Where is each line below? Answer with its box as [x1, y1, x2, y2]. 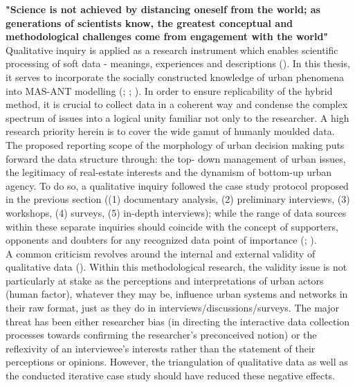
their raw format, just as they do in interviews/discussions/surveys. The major [6, 300, 339, 315]
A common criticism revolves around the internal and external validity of [6, 246, 316, 260]
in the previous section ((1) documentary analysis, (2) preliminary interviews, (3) [6, 192, 350, 206]
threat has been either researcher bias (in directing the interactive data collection [6, 314, 350, 328]
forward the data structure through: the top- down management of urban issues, [6, 151, 346, 165]
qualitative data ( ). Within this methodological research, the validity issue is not [6, 260, 347, 274]
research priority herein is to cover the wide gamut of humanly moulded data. [6, 124, 335, 138]
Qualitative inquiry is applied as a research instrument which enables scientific [6, 42, 338, 57]
